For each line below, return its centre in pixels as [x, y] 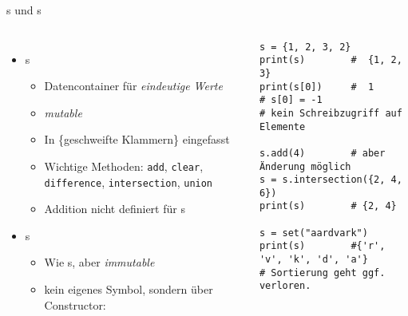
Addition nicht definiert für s [115, 209]
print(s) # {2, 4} [328, 206]
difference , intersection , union [129, 182]
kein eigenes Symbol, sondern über [129, 289]
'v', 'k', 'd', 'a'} [313, 260]
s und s [24, 10]
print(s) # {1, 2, [331, 60]
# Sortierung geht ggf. [322, 273]
